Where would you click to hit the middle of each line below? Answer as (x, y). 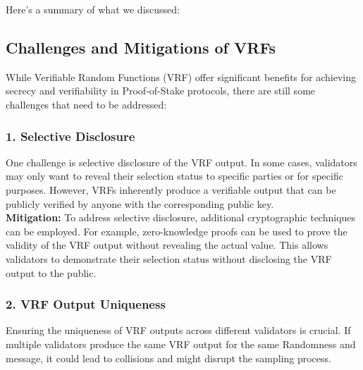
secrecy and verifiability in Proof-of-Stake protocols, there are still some (161, 91)
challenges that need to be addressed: (86, 104)
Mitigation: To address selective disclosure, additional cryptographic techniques (181, 217)
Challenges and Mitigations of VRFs (141, 47)
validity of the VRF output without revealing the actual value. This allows (167, 245)
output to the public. (51, 272)
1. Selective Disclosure (70, 136)
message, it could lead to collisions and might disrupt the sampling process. (168, 358)
